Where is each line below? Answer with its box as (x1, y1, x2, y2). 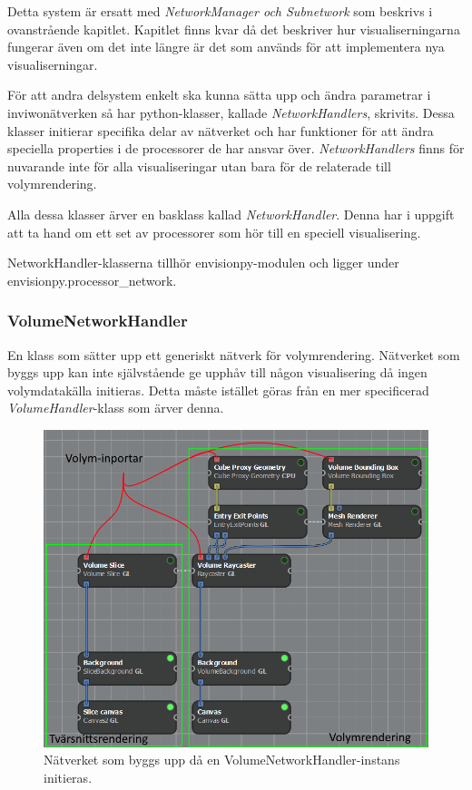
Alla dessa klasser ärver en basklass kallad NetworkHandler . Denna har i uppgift (7, 204, 455, 223)
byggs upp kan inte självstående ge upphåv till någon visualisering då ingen (7, 363, 428, 382)
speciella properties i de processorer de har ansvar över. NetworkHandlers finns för (7, 139, 465, 158)
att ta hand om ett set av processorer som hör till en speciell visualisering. (7, 222, 421, 241)
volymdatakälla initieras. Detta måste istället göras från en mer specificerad (7, 380, 429, 399)
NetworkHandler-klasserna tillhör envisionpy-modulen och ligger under (7, 253, 399, 272)
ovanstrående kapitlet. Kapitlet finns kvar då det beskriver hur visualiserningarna (7, 19, 460, 38)
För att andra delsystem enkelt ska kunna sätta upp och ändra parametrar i (7, 85, 431, 104)
